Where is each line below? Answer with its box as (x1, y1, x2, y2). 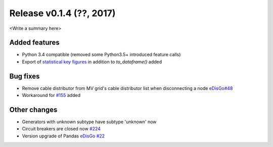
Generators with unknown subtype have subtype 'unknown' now (22, 119, 157, 125)
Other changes (9, 105, 58, 114)
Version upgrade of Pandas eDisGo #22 (22, 133, 105, 139)
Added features (9, 38, 60, 47)
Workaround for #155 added (22, 92, 81, 99)
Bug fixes (9, 72, 40, 80)
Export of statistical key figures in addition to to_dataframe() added (22, 59, 162, 65)
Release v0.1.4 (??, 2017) (9, 8, 116, 19)
